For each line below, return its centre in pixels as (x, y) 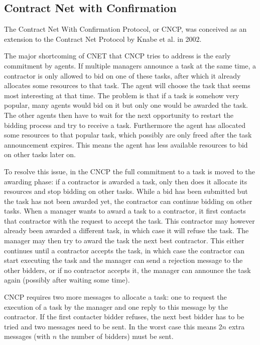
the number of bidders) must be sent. (116, 336)
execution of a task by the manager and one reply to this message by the (116, 306)
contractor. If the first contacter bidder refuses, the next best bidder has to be (124, 317)
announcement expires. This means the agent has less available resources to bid (126, 144)
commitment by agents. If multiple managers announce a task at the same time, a (130, 65)
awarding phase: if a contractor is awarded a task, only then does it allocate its (126, 181)
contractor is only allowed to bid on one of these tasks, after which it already (122, 75)
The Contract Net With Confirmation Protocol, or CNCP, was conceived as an (125, 29)
